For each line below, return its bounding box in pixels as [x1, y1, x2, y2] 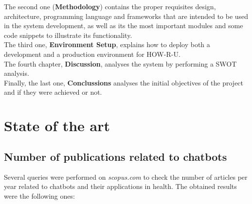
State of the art [4, 116, 110, 136]
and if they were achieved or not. [4, 87, 102, 97]
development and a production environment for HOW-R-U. [4, 49, 180, 59]
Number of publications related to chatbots [4, 149, 227, 164]
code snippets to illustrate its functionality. [4, 30, 132, 40]
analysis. [4, 68, 29, 78]
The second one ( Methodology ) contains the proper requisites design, [4, 1, 216, 11]
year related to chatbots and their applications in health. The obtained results [4, 181, 237, 191]
